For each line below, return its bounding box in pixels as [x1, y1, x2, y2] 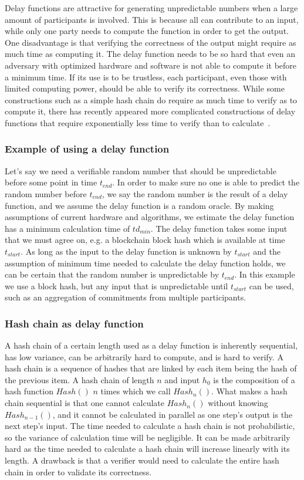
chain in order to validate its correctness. [5, 465, 152, 478]
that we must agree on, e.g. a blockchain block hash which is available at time [5, 234, 285, 246]
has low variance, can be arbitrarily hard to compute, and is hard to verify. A [5, 350, 283, 363]
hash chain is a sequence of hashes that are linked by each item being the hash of [5, 362, 297, 374]
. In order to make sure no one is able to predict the [112, 176, 300, 188]
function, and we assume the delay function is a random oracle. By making [5, 199, 274, 211]
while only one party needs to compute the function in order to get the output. [5, 25, 289, 37]
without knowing [208, 397, 268, 409]
